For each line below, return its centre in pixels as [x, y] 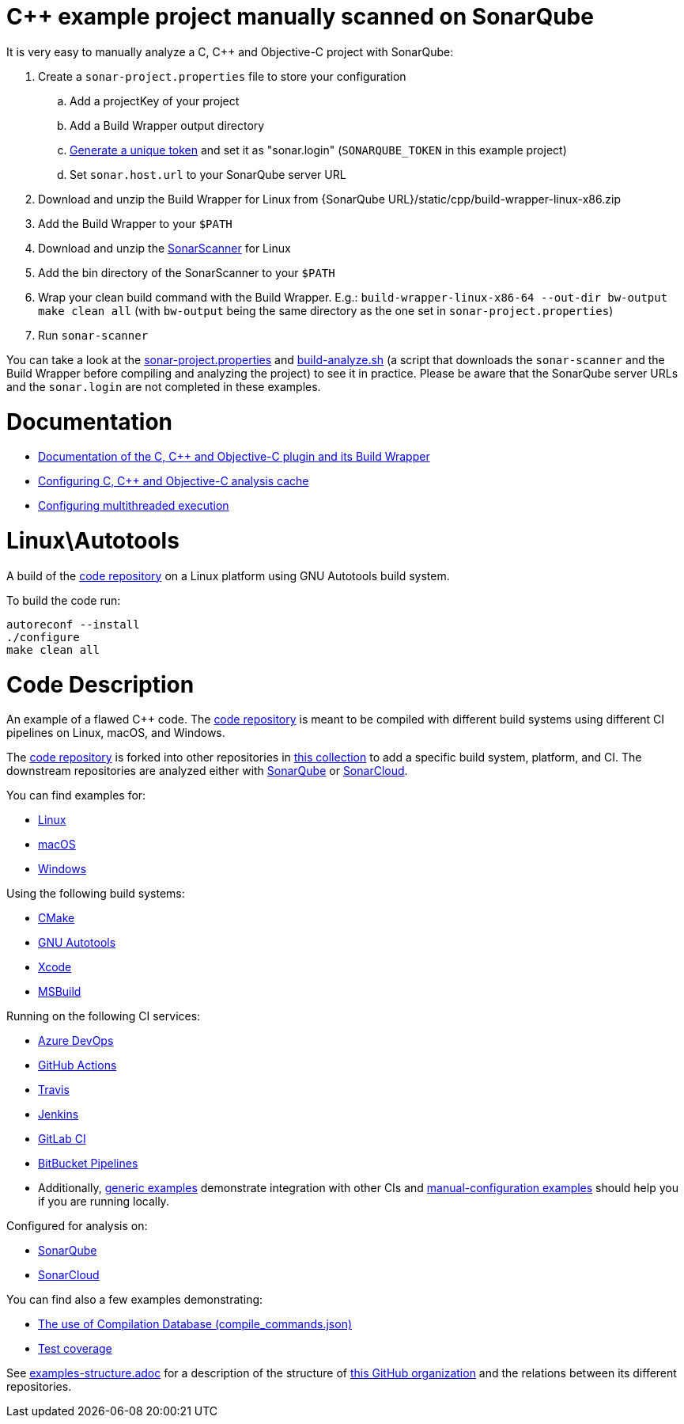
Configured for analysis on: [77, 1226]
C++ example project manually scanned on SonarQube [300, 17]
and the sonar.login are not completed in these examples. [164, 386]
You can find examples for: [76, 796]
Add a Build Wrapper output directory [167, 125]
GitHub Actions [77, 1065]
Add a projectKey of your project [155, 101]
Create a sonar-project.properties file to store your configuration [222, 76]
